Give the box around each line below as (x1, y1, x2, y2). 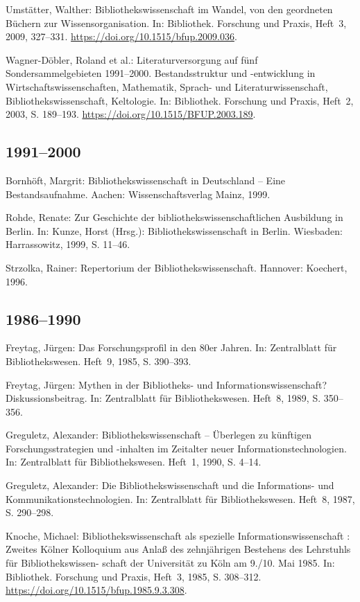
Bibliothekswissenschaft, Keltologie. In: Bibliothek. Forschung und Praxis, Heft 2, (6, 93, 354, 107)
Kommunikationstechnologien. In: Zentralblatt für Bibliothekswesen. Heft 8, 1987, (6, 491, 355, 506)
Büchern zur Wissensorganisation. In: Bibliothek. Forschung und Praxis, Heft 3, (6, 15, 347, 30)
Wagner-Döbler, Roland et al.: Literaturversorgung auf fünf (6, 52, 258, 67)
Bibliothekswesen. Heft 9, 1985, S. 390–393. (6, 353, 191, 368)
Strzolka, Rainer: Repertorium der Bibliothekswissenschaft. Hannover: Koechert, (6, 260, 348, 274)
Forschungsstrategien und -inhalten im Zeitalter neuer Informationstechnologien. (6, 441, 347, 455)
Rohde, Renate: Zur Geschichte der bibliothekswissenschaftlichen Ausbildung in (6, 210, 343, 224)
